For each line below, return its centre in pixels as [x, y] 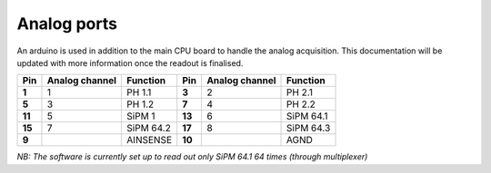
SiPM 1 [141, 116]
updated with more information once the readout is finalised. [130, 62]
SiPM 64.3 [309, 129]
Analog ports [67, 24]
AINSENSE [150, 140]
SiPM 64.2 [149, 129]
